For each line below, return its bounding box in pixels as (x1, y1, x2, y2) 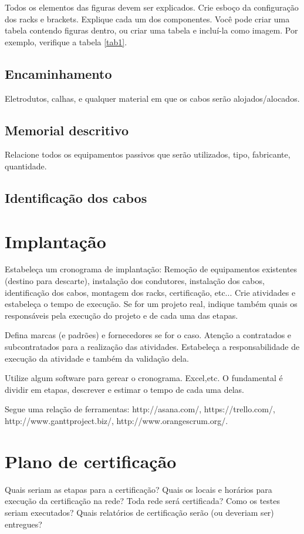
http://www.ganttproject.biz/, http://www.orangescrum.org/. (5, 415, 228, 426)
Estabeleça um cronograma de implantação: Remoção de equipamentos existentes (5, 263, 298, 275)
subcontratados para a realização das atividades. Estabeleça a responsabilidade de (5, 341, 300, 353)
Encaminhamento (5, 64, 112, 82)
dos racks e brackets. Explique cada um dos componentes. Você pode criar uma (5, 12, 290, 25)
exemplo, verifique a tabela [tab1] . (5, 35, 127, 48)
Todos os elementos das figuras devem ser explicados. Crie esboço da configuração (5, 1, 299, 13)
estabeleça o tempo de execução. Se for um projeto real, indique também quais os (5, 298, 298, 310)
